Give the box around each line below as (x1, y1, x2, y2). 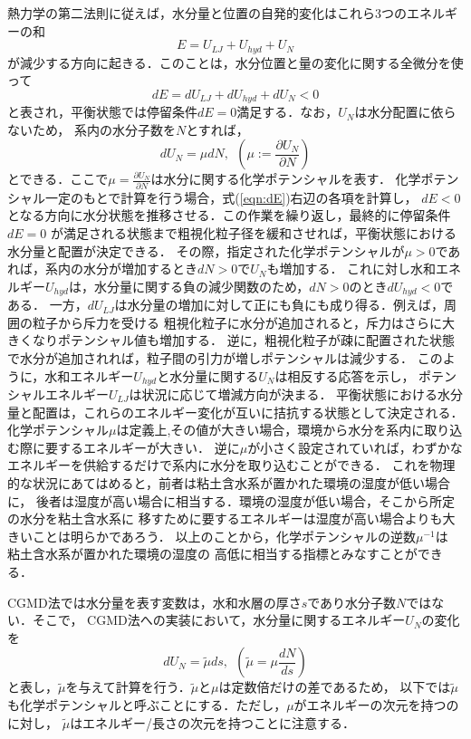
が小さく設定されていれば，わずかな (247, 437, 463, 456)
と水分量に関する (157, 366, 259, 385)
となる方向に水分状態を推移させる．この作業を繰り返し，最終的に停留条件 (7, 206, 451, 225)
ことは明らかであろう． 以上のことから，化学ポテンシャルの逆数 (32, 526, 416, 545)
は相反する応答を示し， (274, 366, 415, 385)
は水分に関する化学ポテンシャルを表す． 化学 (150, 169, 421, 188)
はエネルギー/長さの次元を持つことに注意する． (70, 713, 356, 732)
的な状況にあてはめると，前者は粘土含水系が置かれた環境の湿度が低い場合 (7, 474, 450, 492)
